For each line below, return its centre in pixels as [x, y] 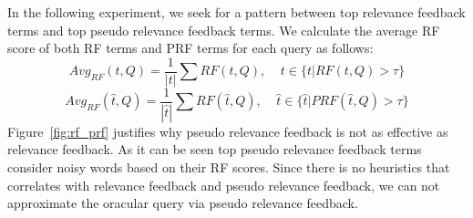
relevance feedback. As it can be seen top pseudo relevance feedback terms [215, 149]
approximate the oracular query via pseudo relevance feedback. [183, 203]
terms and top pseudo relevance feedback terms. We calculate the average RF [224, 30]
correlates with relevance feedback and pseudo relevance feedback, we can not [224, 185]
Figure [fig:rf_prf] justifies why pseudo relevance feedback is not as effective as [228, 131]
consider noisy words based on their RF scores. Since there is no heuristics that [229, 166]
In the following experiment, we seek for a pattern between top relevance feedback [236, 12]
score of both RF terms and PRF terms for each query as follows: [190, 48]
